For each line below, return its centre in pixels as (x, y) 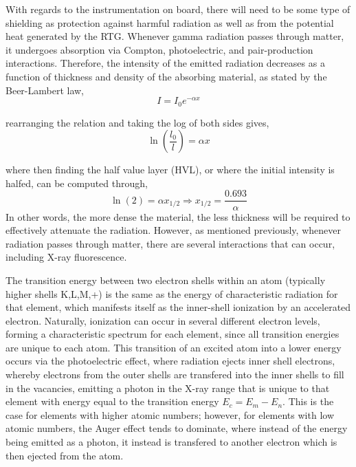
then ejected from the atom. (65, 455)
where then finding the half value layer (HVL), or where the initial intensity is (170, 170)
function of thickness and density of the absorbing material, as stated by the (166, 76)
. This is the (308, 401)
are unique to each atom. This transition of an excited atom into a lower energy (174, 347)
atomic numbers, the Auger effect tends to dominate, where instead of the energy (177, 428)
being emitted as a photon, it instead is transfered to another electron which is (171, 442)
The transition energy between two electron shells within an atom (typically (166, 280)
